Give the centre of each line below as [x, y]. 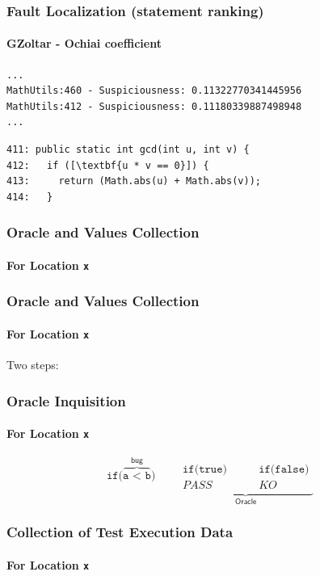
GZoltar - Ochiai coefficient [84, 43]
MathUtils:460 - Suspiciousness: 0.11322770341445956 [154, 91]
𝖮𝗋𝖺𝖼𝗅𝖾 [246, 501]
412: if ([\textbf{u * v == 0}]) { [108, 165]
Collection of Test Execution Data [120, 532]
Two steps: [33, 365]
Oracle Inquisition [66, 400]
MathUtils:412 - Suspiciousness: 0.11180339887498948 [154, 106]
